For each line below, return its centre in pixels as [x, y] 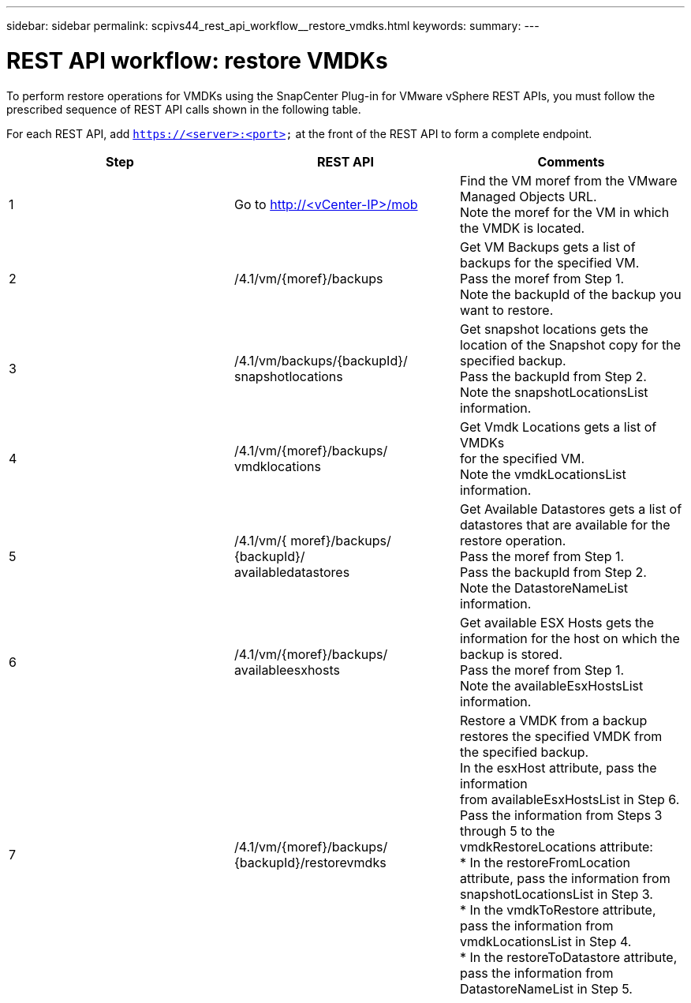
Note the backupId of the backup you [570, 294]
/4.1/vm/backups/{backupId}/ [321, 360]
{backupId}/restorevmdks [310, 862]
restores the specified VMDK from [561, 736]
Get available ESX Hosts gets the [557, 622]
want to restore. [506, 310]
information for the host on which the [570, 638]
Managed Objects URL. [528, 196]
